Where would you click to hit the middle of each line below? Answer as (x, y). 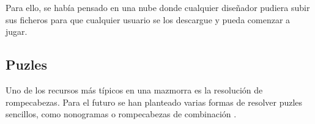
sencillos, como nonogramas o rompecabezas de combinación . (121, 114)
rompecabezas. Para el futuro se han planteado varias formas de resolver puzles (154, 102)
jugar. (17, 31)
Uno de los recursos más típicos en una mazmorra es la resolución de (134, 89)
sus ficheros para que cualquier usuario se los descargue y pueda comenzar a (148, 19)
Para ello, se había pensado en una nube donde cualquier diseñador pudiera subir (158, 7)
